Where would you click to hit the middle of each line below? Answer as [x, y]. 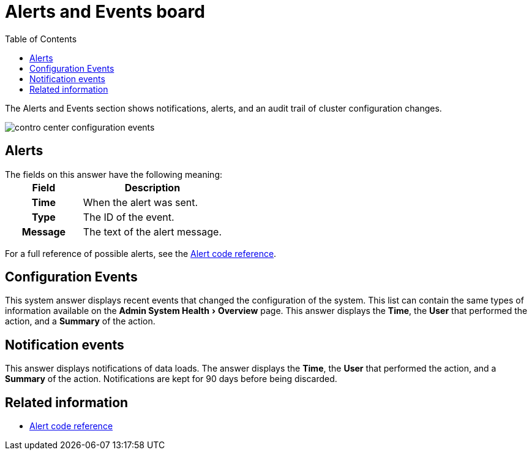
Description [152, 187]
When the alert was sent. [140, 202]
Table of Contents [41, 39]
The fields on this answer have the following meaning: [114, 174]
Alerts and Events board [105, 12]
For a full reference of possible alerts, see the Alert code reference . [141, 253]
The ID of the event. [129, 217]
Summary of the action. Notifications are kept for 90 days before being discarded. [171, 379]
